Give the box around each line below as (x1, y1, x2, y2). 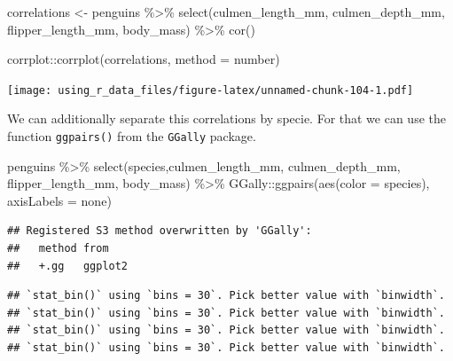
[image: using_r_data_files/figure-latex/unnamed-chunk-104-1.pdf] (7, 83, 414, 97)
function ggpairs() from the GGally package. (7, 127, 256, 145)
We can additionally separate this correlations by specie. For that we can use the (7, 109, 446, 128)
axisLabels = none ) (7, 191, 112, 209)
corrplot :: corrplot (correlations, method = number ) (7, 50, 280, 68)
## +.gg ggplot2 (7, 259, 129, 272)
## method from (7, 242, 109, 255)
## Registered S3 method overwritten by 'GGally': (7, 224, 312, 238)
